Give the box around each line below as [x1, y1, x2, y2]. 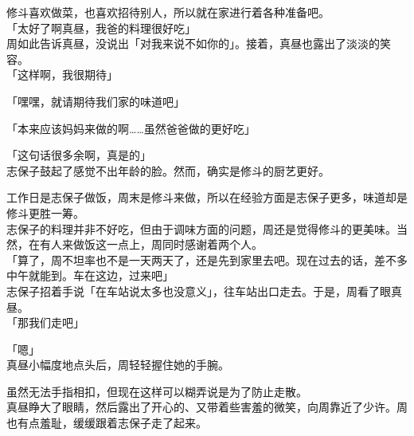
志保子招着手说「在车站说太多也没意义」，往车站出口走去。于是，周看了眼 [6, 282, 391, 299]
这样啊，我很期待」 [17, 66, 118, 83]
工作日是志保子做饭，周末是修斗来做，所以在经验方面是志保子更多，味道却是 [6, 189, 408, 206]
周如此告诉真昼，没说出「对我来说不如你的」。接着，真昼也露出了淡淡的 [6, 35, 380, 52]
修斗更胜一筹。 [6, 204, 84, 221]
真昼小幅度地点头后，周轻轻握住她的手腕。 [6, 356, 229, 373]
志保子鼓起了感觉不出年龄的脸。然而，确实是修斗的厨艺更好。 [6, 162, 330, 179]
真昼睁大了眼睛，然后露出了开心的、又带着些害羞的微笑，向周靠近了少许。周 [6, 399, 408, 415]
